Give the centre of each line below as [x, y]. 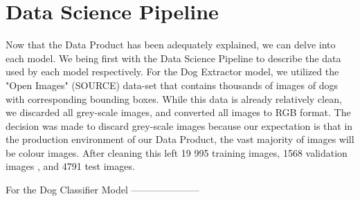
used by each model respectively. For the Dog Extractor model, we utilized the [172, 71]
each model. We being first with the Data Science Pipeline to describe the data [173, 58]
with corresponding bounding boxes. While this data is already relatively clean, [174, 98]
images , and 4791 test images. [70, 166]
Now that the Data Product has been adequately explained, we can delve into [171, 45]
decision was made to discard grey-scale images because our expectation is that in [179, 125]
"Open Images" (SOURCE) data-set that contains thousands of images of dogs [172, 85]
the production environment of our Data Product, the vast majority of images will [180, 139]
